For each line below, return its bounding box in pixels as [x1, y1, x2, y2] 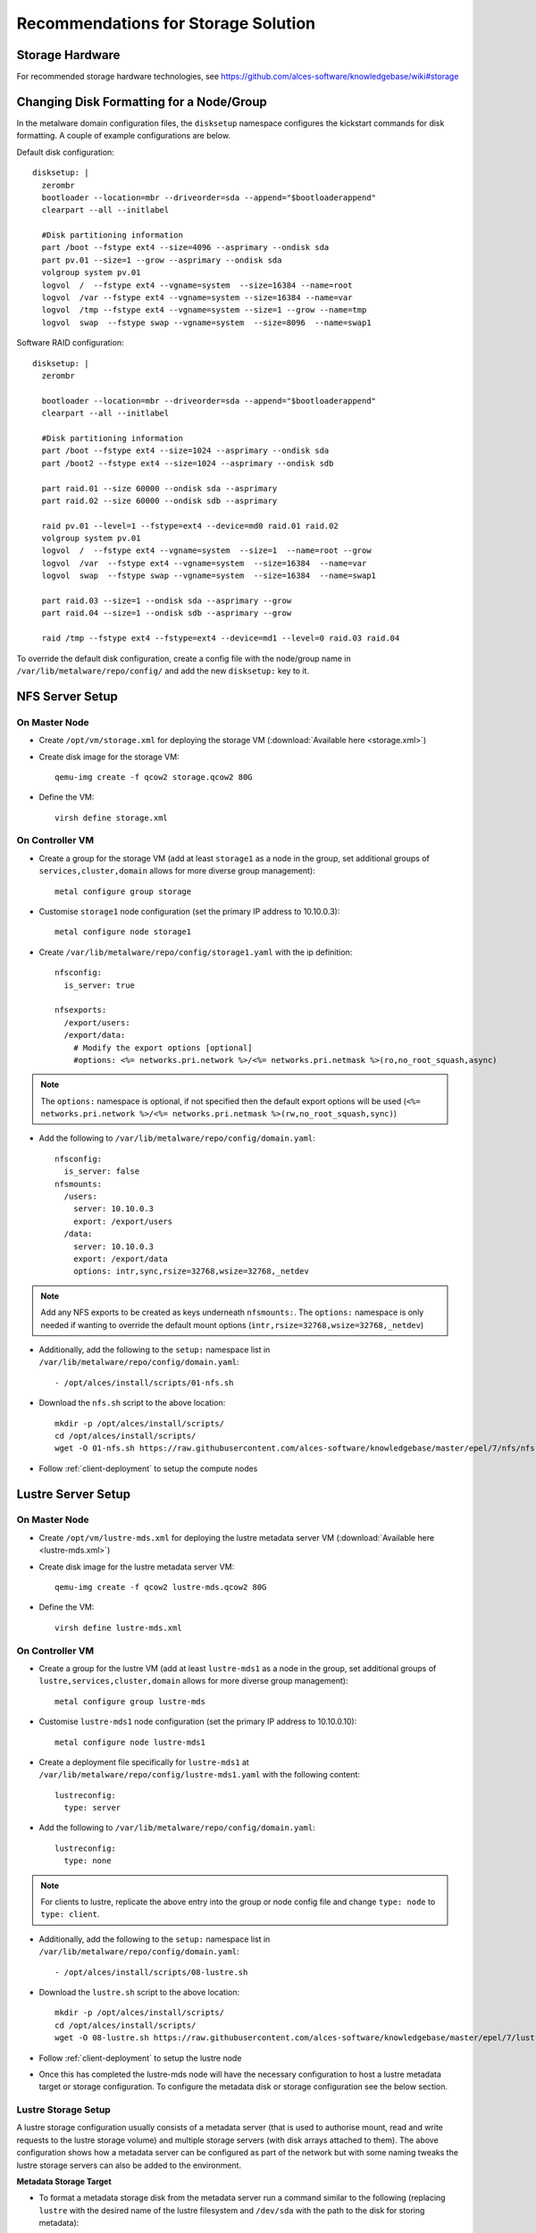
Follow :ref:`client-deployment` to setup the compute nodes [38, 1463, 258, 1474]
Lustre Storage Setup [16, 2103, 111, 2116]
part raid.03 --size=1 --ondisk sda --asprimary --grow [41, 596, 292, 606]
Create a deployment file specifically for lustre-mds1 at [38, 1756, 249, 1768]
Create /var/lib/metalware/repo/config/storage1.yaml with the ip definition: [38, 947, 353, 958]
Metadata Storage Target [16, 2176, 112, 2187]
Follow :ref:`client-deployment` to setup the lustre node [38, 2053, 242, 2063]
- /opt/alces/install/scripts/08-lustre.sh [54, 1967, 248, 1978]
